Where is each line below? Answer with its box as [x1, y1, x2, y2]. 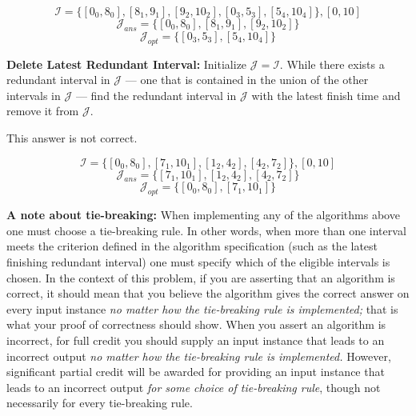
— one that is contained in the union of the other [125, 71, 369, 88]
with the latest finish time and [251, 86, 401, 103]
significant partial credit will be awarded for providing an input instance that [6, 363, 385, 380]
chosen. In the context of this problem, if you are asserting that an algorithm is [6, 269, 395, 286]
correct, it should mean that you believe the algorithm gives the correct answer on [6, 285, 410, 302]
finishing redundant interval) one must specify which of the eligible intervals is [6, 253, 390, 270]
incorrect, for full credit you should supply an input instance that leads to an [6, 331, 385, 348]
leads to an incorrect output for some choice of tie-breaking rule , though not [6, 378, 381, 395]
